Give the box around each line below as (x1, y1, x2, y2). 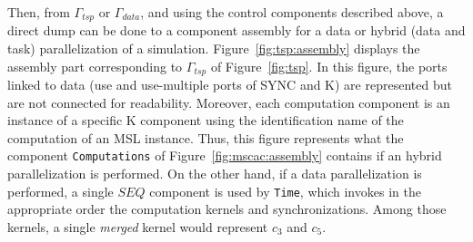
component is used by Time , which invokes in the (149, 181, 421, 200)
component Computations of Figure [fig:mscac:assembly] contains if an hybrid (7, 146, 442, 165)
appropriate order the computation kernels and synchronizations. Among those (7, 199, 447, 218)
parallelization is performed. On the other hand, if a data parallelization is (7, 164, 422, 183)
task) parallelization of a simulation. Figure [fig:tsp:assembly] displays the (7, 39, 420, 58)
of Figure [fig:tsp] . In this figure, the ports (210, 56, 448, 75)
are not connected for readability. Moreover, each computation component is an (7, 92, 450, 111)
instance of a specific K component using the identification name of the (7, 111, 404, 130)
